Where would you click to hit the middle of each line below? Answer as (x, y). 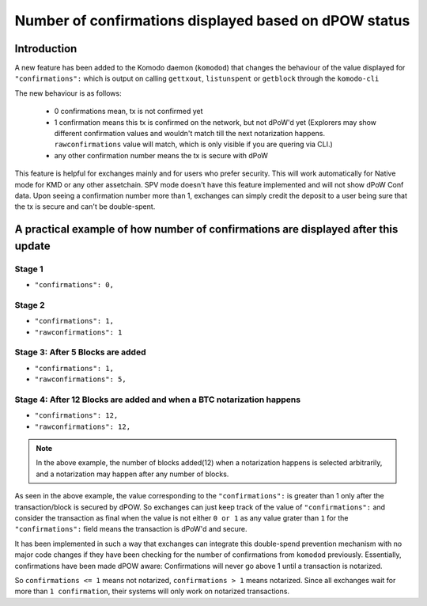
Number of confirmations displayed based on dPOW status (212, 21)
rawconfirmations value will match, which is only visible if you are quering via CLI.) (194, 144)
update (32, 246)
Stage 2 (30, 305)
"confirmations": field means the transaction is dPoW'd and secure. (131, 529)
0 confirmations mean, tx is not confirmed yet (128, 112)
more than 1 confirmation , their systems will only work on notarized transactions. (152, 591)
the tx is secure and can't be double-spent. (85, 206)
